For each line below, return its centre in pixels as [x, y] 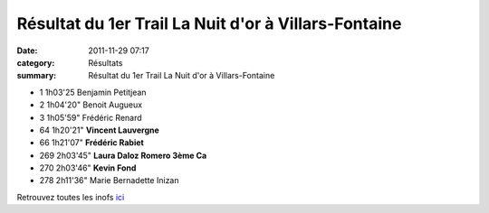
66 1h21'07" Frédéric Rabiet [91, 143]
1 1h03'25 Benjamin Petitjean [93, 92]
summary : [37, 76]
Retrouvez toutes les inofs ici [71, 197]
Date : [27, 51]
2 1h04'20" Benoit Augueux [91, 105]
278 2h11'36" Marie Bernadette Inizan [109, 181]
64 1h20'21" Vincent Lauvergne [100, 130]
